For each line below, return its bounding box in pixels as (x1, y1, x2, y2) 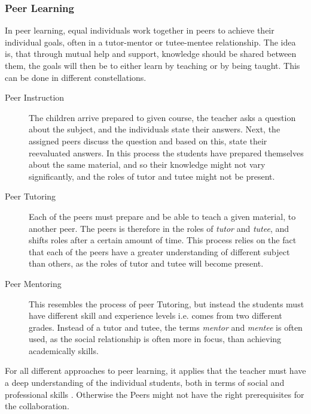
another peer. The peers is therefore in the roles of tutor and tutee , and (29, 222, 289, 234)
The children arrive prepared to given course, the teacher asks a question (29, 111, 296, 123)
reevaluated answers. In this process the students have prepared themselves (29, 146, 304, 159)
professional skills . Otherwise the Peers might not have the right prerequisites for (5, 388, 304, 400)
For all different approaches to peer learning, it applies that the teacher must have (5, 364, 306, 377)
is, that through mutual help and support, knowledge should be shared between (5, 47, 297, 60)
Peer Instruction (5, 91, 65, 104)
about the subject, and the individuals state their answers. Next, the (29, 123, 280, 135)
